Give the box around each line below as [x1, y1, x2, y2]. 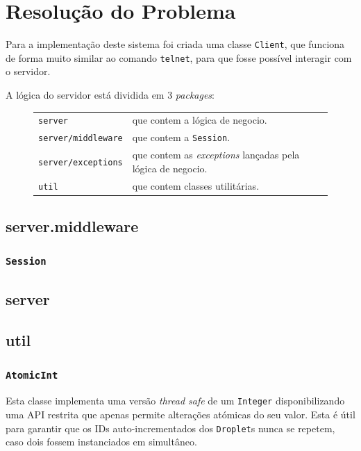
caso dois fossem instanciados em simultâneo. [6, 434, 197, 449]
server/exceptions [38, 157, 123, 167]
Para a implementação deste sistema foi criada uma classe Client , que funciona [6, 37, 345, 51]
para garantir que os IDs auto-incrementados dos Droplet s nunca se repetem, [6, 420, 335, 435]
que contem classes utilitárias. [132, 178, 260, 192]
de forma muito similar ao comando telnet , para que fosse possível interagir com [6, 50, 352, 65]
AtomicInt [6, 370, 58, 382]
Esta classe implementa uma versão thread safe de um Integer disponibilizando [6, 393, 345, 408]
